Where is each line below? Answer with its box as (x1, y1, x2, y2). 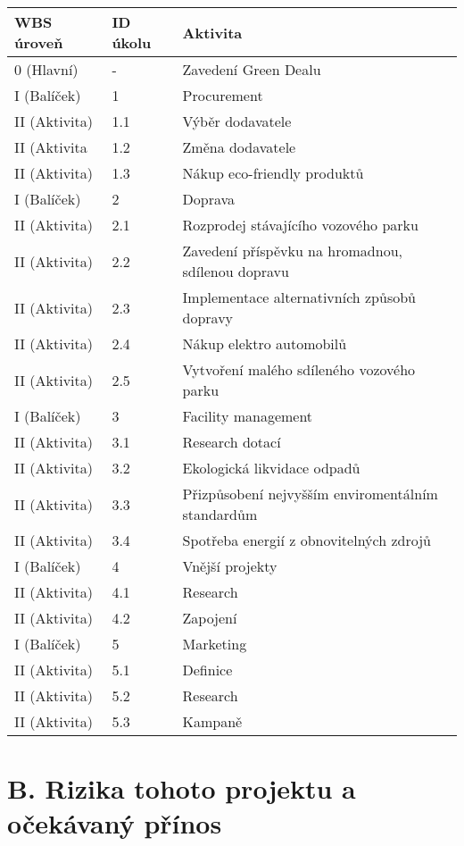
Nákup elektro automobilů (182, 333, 347, 354)
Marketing (182, 633, 247, 654)
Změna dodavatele (182, 137, 296, 157)
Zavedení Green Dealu (182, 59, 321, 80)
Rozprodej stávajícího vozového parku (182, 214, 418, 235)
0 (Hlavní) (14, 59, 79, 80)
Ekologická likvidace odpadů (182, 457, 360, 478)
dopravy (182, 307, 234, 328)
